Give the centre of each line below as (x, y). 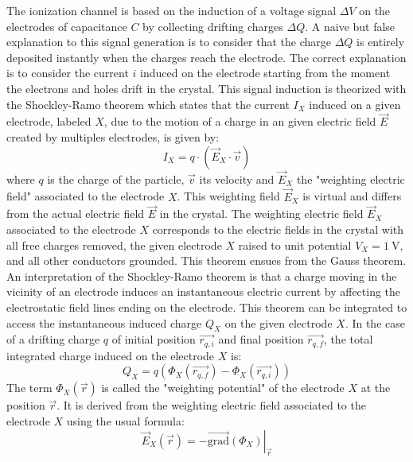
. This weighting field (228, 196)
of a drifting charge (53, 339)
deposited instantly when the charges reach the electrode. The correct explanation (206, 57)
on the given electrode (279, 322)
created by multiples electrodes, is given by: (113, 136)
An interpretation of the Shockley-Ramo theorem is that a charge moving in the (202, 276)
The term (29, 388)
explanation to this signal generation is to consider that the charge (169, 42)
